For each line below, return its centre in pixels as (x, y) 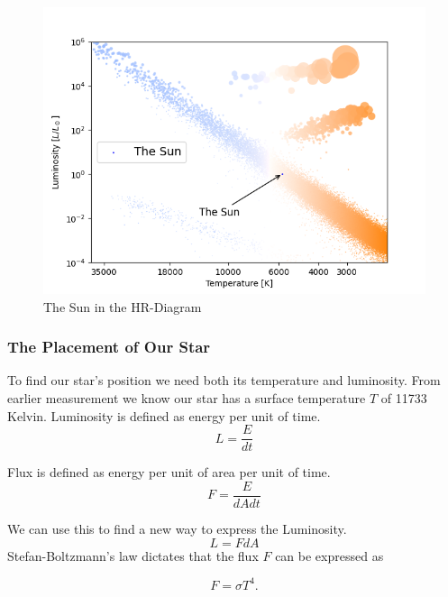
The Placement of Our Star (109, 347)
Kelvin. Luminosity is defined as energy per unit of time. (164, 415)
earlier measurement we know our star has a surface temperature (187, 398)
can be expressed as (329, 555)
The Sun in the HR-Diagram (123, 306)
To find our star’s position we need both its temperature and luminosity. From (224, 380)
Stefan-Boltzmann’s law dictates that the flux (133, 555)
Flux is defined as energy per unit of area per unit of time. (169, 472)
